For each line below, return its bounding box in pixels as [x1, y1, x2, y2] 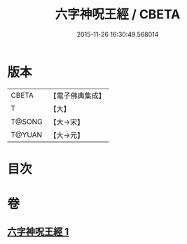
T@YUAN [11, 129, 43, 139]
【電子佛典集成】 [49, 91, 106, 101]
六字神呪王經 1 [7, 226, 69, 238]
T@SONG [11, 117, 43, 127]
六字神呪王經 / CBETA [55, 6, 181, 23]
